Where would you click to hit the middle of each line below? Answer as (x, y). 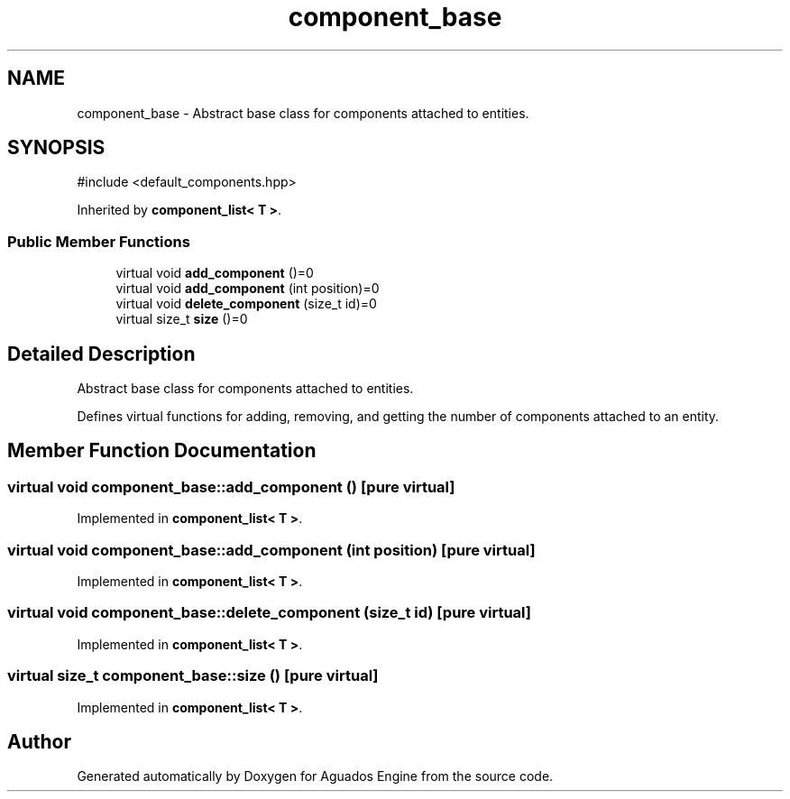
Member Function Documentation (162, 451)
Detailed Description (101, 354)
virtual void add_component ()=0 (215, 273)
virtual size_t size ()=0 (182, 319)
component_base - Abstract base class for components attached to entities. (303, 113)
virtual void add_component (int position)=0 (248, 289)
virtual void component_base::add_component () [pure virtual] (231, 487)
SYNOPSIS (56, 148)
